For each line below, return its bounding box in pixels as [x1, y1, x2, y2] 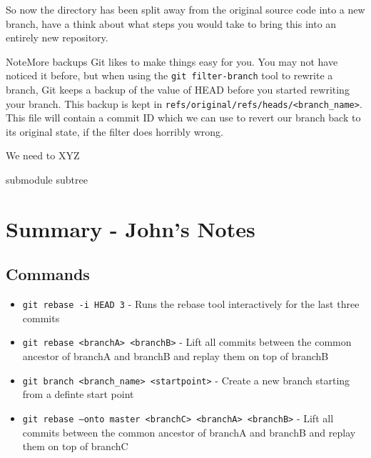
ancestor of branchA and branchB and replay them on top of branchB [22, 349, 329, 364]
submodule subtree [6, 172, 88, 187]
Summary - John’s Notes [6, 214, 255, 243]
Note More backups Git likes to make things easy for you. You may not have [6, 54, 338, 69]
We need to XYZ [6, 148, 80, 163]
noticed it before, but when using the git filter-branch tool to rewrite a [6, 68, 333, 83]
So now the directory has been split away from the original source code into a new [6, 2, 365, 16]
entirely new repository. [6, 30, 108, 45]
